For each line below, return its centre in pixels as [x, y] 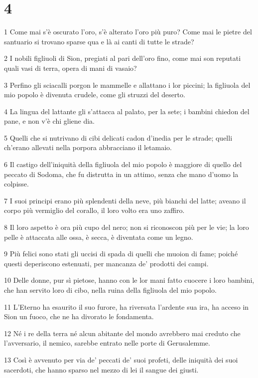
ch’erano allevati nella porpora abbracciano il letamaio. [88, 147]
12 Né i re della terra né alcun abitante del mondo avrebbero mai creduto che [122, 333]
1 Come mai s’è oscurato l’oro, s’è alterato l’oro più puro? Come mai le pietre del [128, 32]
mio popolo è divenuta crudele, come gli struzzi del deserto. [95, 94]
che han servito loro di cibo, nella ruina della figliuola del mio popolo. [110, 290]
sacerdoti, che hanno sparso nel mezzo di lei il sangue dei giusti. [101, 369]
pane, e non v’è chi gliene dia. [49, 121]
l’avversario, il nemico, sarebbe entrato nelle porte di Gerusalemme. [107, 343]
